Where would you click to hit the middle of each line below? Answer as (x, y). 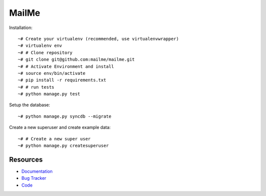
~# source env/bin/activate (52, 73)
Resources (26, 159)
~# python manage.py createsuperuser (64, 146)
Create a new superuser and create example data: (60, 128)
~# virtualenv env (40, 46)
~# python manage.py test (49, 94)
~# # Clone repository (45, 52)
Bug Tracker (34, 178)
